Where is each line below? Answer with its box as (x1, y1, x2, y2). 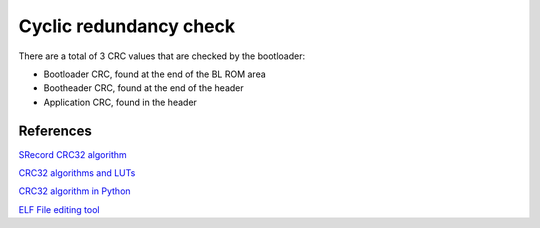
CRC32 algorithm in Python (18, 185, 131, 197)
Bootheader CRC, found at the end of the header (43, 82, 244, 94)
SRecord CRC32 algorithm (18, 148, 127, 160)
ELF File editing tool (18, 203, 100, 215)
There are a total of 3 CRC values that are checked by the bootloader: (18, 50, 305, 62)
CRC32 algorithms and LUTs (18, 167, 136, 179)
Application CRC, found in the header (43, 96, 197, 108)
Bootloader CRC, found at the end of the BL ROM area (43, 68, 267, 80)
